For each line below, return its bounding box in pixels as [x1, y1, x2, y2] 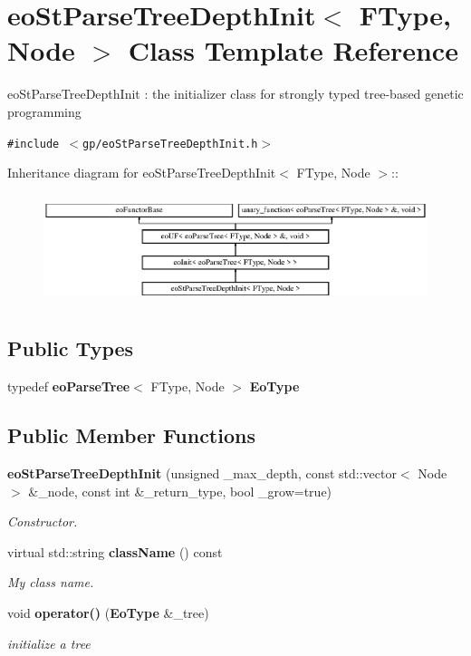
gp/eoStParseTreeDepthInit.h [82, 137, 258, 150]
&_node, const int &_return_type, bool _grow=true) [28, 481, 332, 500]
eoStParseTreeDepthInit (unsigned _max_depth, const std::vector [7, 463, 397, 482]
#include [7, 137, 60, 150]
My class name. [7, 573, 94, 592]
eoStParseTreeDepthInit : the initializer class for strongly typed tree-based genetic [7, 84, 464, 103]
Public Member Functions [7, 421, 255, 449]
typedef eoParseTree [7, 377, 130, 396]
